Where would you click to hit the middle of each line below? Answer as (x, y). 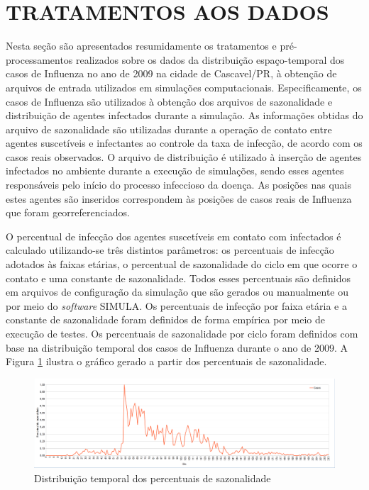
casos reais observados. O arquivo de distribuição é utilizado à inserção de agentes (184, 156)
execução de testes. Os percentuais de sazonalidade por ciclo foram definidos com (182, 333)
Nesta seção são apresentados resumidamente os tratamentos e (141, 46)
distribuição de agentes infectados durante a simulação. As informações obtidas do (184, 115)
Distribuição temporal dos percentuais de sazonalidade (153, 478)
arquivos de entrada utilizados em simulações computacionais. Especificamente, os (184, 87)
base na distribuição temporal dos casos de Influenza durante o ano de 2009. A (177, 347)
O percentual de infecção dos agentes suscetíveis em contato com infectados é (174, 236)
